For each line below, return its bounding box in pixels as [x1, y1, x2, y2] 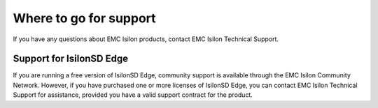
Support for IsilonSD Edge [13, 53, 129, 65]
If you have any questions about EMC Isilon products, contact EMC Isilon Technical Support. [13, 35, 279, 43]
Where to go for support [13, 10, 157, 26]
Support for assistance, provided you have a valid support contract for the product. [13, 91, 253, 99]
